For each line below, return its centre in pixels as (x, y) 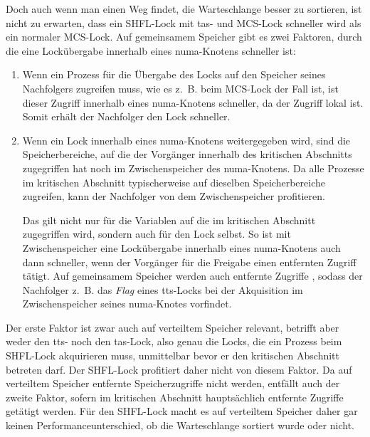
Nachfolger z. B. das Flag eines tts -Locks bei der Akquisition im (163, 289)
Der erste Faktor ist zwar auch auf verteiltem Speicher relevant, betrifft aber (173, 327)
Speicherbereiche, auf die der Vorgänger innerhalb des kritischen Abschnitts (187, 154)
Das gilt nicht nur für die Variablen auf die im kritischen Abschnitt (169, 220)
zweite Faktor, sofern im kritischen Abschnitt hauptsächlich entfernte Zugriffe (175, 397)
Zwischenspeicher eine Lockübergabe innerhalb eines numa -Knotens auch (181, 247)
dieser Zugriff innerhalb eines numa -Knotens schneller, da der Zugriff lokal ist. (193, 102)
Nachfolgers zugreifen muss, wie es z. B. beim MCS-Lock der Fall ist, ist (180, 88)
